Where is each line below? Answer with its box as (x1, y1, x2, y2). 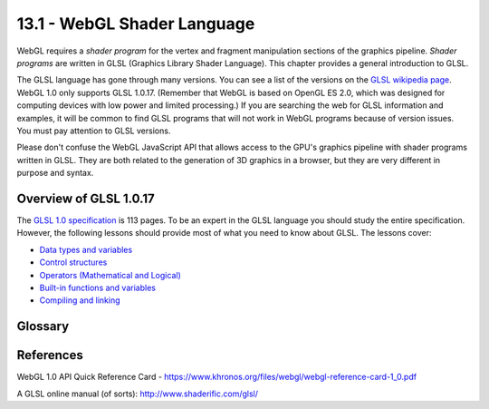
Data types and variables (39, 244, 133, 255)
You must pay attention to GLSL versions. (16, 125, 171, 136)
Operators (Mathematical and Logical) (39, 269, 181, 280)
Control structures (39, 257, 108, 268)
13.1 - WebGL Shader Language (16, 14, 255, 34)
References (16, 347, 83, 363)
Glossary (16, 318, 70, 335)
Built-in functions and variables (39, 282, 156, 293)
